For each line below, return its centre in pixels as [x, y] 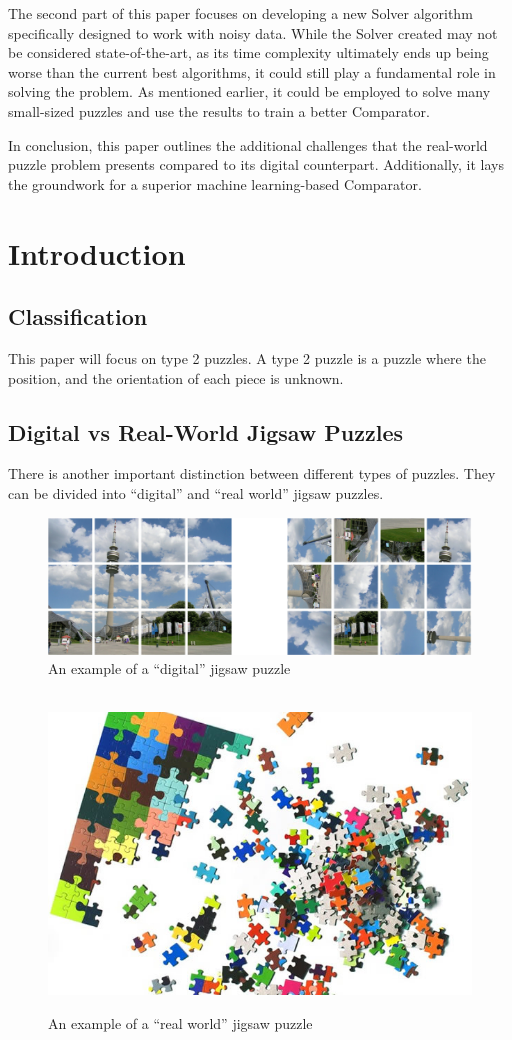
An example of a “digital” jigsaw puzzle [169, 668]
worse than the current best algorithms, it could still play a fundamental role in [252, 71]
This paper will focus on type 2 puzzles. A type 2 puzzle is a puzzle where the [247, 357]
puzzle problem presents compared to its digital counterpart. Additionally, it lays [256, 164]
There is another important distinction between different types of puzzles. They [252, 473]
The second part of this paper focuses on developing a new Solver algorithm [240, 13]
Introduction [97, 252]
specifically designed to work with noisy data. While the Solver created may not [253, 32]
